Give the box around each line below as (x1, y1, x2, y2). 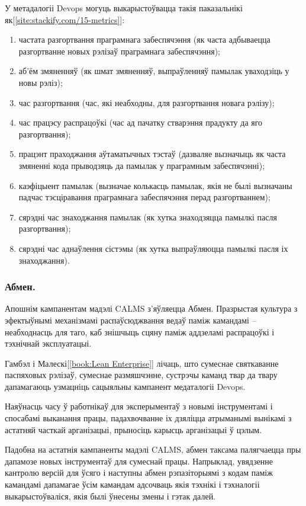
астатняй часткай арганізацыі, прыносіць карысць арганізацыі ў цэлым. (5, 423, 262, 435)
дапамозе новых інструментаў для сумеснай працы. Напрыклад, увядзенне (5, 454, 273, 467)
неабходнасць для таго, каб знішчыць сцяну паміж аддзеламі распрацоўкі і (5, 325, 275, 338)
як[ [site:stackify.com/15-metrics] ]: (5, 13, 125, 25)
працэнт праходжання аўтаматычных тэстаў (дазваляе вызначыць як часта (18, 148, 286, 160)
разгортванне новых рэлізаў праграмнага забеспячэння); (18, 44, 220, 57)
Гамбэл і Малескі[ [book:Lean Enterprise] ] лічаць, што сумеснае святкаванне (5, 357, 279, 369)
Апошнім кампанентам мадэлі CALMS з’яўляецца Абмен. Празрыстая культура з (5, 302, 298, 315)
